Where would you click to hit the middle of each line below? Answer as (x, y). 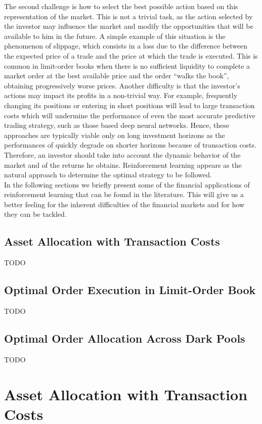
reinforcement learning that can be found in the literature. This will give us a (124, 194)
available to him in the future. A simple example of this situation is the (115, 36)
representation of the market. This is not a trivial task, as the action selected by (128, 16)
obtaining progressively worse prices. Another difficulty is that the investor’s (122, 85)
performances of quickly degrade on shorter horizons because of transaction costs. (130, 145)
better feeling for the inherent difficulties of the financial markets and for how (124, 204)
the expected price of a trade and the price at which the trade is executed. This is (131, 55)
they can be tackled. (35, 214)
